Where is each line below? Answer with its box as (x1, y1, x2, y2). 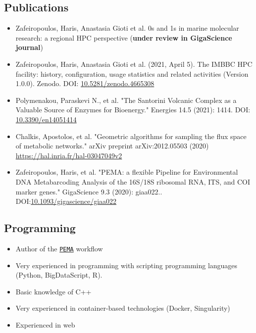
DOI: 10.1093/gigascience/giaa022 (15, 196, 117, 206)
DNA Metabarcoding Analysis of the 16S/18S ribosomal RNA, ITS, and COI (15, 176, 251, 187)
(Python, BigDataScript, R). (15, 270, 102, 280)
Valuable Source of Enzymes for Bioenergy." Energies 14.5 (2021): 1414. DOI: (15, 104, 251, 115)
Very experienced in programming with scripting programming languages (15, 260, 238, 270)
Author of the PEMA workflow (15, 243, 103, 253)
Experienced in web (15, 319, 75, 330)
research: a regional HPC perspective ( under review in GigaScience (15, 32, 232, 43)
